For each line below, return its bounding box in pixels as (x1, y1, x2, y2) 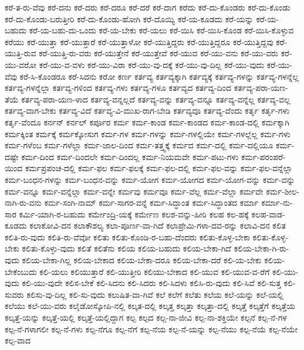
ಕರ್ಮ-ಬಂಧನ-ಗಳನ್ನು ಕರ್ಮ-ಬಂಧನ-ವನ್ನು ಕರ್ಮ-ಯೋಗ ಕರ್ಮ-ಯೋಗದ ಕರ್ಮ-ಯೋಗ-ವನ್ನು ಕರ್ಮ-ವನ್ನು (5, 173, 295, 185)
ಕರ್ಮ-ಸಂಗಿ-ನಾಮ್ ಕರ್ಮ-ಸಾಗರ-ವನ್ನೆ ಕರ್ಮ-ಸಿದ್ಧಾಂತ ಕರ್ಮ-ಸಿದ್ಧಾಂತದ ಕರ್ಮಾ (44, 196, 259, 209)
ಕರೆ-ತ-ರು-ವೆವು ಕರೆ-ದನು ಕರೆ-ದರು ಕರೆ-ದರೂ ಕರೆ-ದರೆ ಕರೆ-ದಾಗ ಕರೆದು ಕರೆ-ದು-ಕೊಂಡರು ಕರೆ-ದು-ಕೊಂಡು (5, 1, 291, 13)
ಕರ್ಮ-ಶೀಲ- (266, 185, 300, 197)
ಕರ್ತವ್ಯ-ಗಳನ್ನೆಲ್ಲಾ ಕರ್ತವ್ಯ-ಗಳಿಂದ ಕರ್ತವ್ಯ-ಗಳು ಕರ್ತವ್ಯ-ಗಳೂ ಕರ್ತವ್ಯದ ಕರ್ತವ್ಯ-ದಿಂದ (5, 81, 232, 94)
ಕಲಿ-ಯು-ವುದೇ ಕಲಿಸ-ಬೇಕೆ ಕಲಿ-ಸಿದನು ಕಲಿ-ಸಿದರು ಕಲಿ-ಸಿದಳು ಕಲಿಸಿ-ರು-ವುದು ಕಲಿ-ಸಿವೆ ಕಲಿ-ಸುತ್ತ (22, 277, 281, 289)
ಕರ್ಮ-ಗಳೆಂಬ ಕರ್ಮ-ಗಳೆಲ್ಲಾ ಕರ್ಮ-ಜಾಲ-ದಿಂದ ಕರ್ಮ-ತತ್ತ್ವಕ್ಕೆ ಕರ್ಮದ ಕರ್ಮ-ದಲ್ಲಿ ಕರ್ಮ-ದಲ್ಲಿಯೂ (5, 139, 273, 151)
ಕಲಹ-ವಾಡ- (251, 208, 285, 220)
